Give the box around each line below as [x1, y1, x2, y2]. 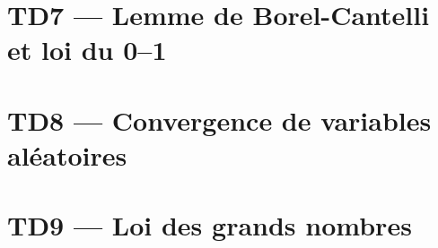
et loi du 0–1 [7, 31, 167, 68]
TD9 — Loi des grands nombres [7, 207, 412, 244]
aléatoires [7, 136, 127, 173]
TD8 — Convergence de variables [7, 101, 432, 138]
